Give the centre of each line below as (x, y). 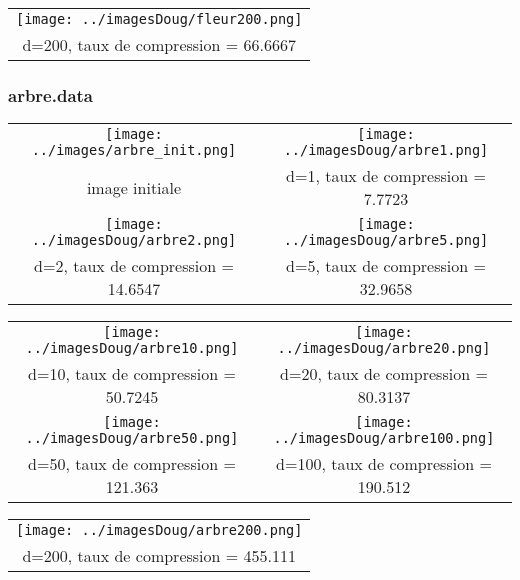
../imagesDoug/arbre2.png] (134, 240)
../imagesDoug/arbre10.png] (132, 348)
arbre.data (51, 94)
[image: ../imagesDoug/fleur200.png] (159, 19)
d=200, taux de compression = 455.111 (159, 556)
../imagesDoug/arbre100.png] (384, 438)
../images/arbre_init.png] (134, 150)
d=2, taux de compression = (134, 266)
